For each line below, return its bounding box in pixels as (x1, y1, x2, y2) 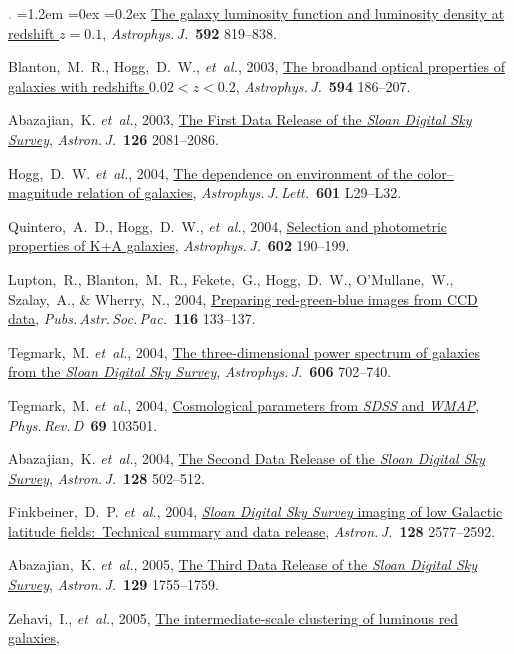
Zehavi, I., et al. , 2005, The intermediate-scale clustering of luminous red (8, 607, 459, 628)
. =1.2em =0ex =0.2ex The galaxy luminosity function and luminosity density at (8, 3, 505, 23)
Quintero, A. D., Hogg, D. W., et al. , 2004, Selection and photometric (8, 215, 448, 236)
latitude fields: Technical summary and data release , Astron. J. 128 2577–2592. (8, 520, 496, 541)
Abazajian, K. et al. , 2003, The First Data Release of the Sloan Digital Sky (8, 109, 472, 130)
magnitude (8, 182, 73, 203)
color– (417, 162, 454, 183)
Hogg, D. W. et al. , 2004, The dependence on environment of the (8, 162, 413, 183)
